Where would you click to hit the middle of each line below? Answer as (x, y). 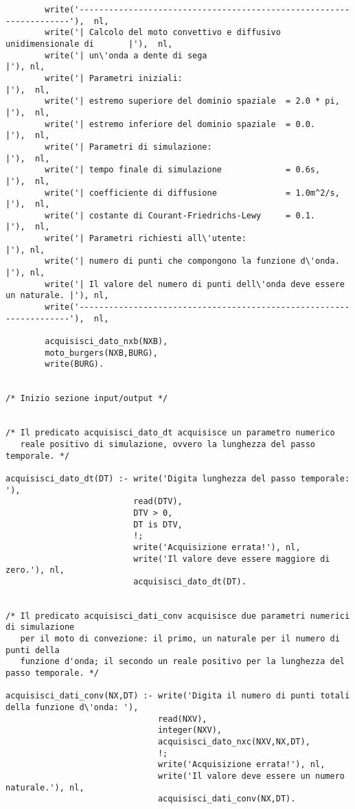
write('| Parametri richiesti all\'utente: (146, 239)
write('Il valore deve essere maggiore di (232, 559)
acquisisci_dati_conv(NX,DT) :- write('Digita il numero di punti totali (178, 696)
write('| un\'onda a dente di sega (126, 55)
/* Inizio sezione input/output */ (87, 399)
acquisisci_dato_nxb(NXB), (106, 342)
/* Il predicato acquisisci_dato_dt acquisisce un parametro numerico (170, 433)
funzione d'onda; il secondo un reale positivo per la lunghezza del (182, 662)
